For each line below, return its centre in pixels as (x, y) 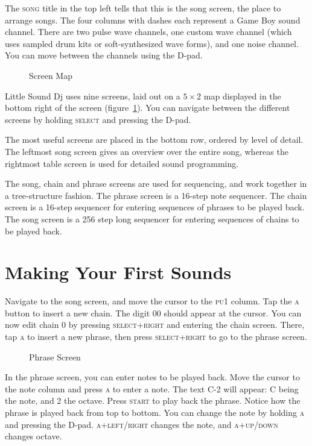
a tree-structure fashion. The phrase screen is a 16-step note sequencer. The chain (156, 195)
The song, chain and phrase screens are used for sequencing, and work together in (156, 184)
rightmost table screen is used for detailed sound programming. (122, 163)
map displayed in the (242, 96)
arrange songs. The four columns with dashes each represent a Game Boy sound (153, 20)
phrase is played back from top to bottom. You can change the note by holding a (155, 412)
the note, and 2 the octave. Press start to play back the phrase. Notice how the (153, 400)
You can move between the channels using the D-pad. (104, 55)
